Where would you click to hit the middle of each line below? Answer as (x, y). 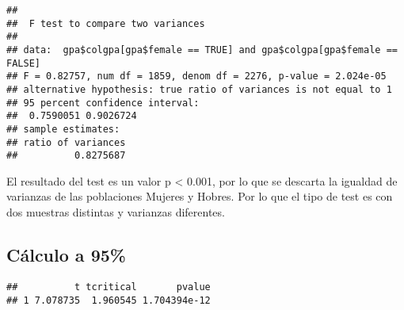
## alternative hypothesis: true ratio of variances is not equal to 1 (199, 89)
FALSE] (23, 63)
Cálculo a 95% (66, 255)
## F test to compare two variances (106, 23)
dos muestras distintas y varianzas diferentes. (116, 212)
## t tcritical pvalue (109, 287)
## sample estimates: (63, 129)
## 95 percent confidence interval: (103, 103)
